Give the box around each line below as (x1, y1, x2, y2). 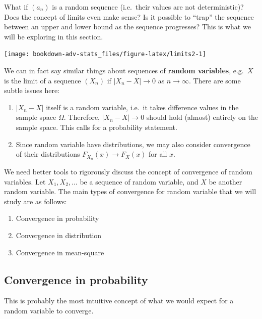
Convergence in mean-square (16, 247, 104, 257)
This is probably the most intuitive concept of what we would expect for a (4, 295, 234, 306)
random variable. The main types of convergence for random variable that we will (4, 186, 256, 197)
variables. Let (4, 176, 46, 187)
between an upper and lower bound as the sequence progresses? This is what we (4, 21, 251, 32)
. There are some (188, 75, 241, 85)
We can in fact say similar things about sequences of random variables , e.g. (4, 65, 244, 76)
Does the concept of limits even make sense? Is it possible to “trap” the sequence (4, 11, 254, 22)
